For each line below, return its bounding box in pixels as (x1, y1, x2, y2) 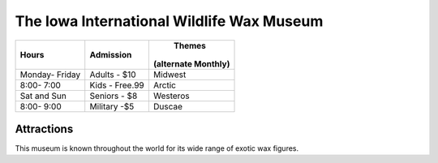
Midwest (152, 69, 187, 80)
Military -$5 (89, 101, 135, 112)
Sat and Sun (19, 90, 67, 101)
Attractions (15, 122, 74, 135)
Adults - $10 (89, 69, 137, 80)
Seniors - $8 (89, 90, 138, 101)
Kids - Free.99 (89, 79, 145, 91)
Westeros (152, 90, 190, 101)
